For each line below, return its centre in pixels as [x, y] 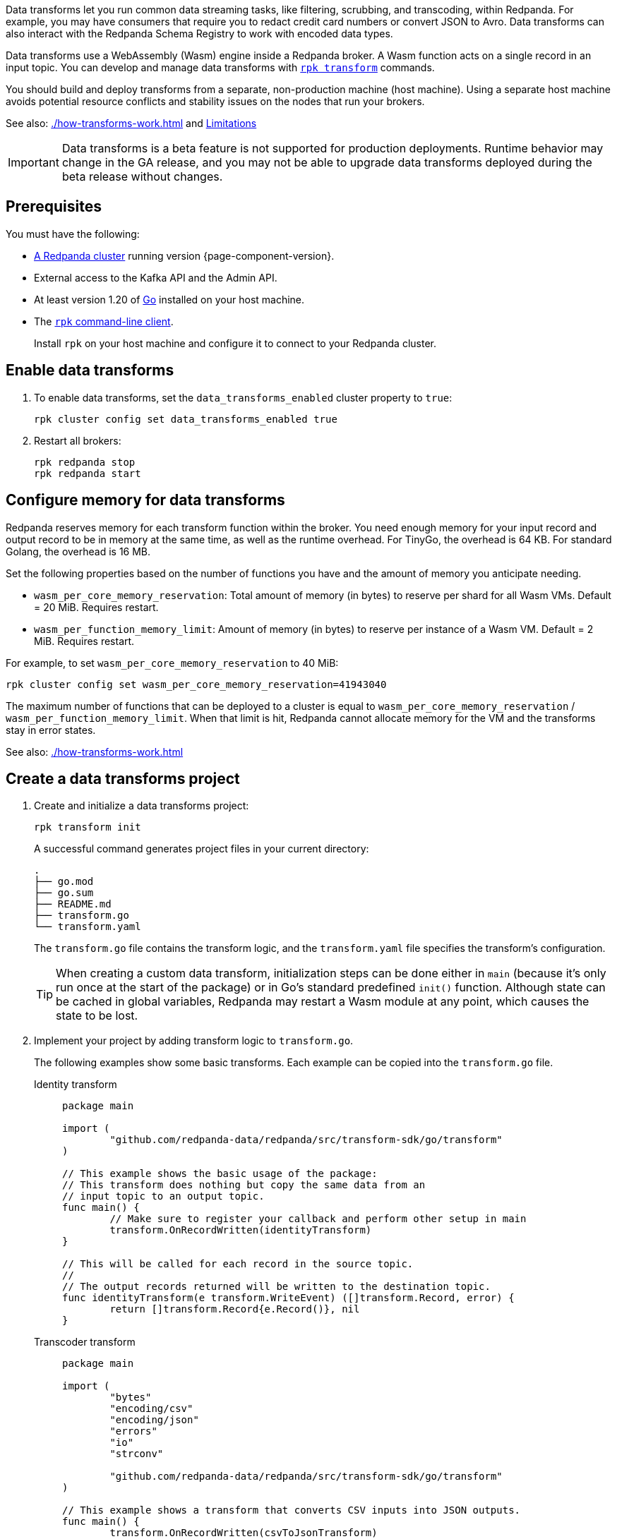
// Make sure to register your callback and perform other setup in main [318, 1219]
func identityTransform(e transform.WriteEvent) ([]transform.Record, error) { [288, 1298]
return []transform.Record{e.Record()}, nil [235, 1309]
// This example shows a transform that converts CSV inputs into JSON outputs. [292, 1510]
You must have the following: [73, 234]
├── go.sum [64, 893]
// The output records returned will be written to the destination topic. [276, 1287]
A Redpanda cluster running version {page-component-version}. [184, 255]
